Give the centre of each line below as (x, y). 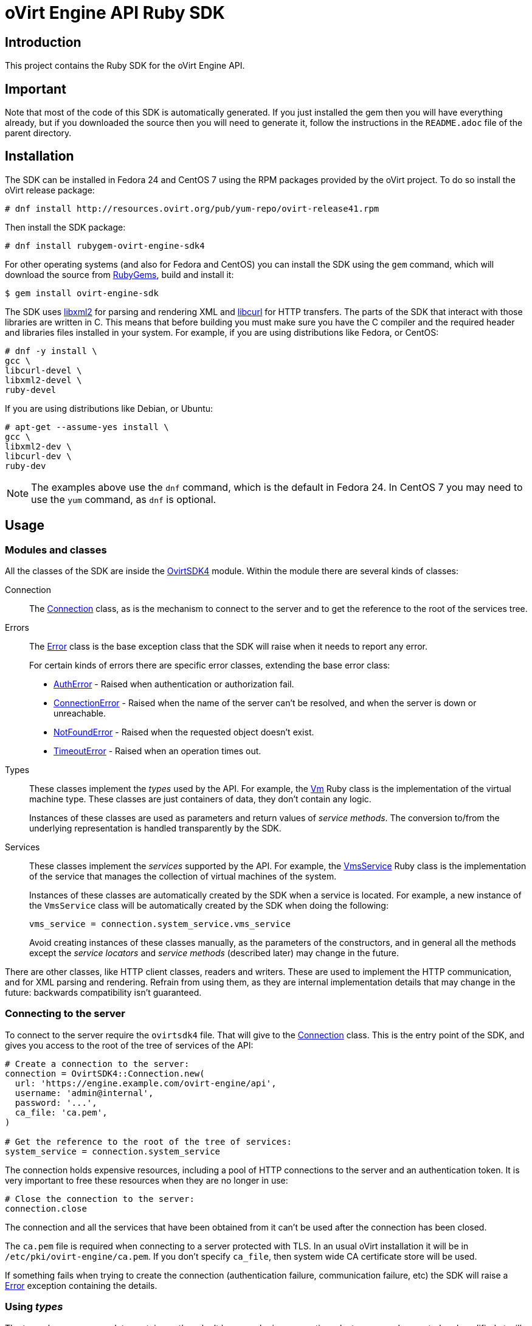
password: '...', (56, 1102)
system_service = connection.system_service (113, 1151)
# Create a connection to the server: (97, 1064)
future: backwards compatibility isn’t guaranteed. (103, 993)
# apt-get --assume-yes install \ (87, 427)
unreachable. (80, 713)
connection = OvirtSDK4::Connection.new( (105, 1073)
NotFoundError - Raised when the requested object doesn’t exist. (184, 732)
